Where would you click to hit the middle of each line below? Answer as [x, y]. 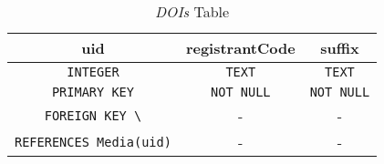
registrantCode [240, 48]
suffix [340, 48]
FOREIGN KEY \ [93, 115]
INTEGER [93, 72]
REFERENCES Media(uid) [93, 142]
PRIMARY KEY [93, 92]
